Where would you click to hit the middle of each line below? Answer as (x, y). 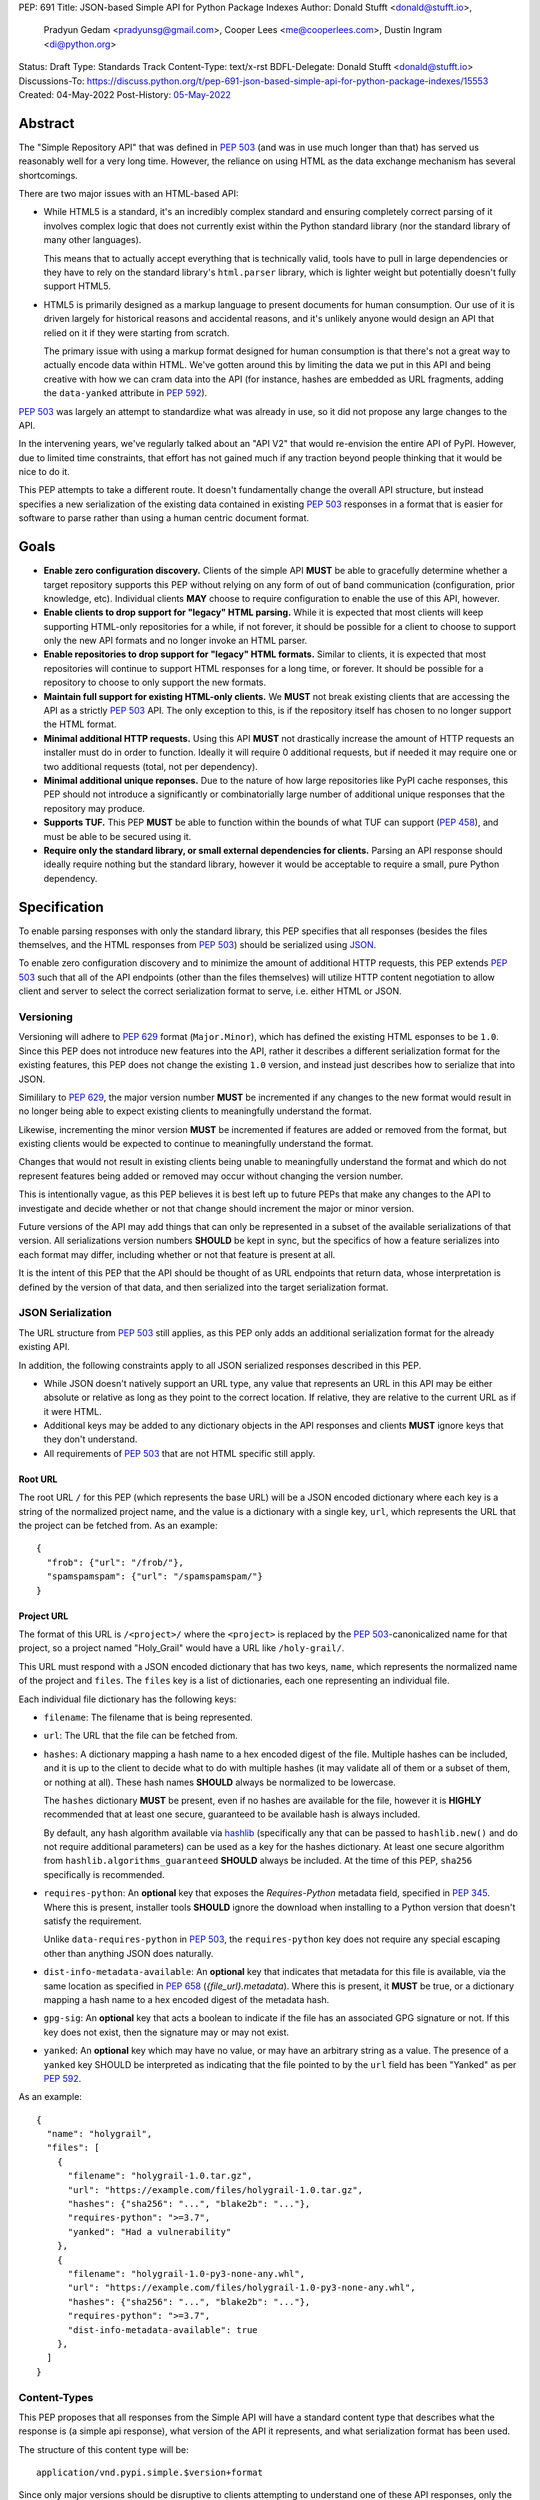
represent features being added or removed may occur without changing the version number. (211, 1176)
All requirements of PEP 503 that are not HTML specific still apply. (179, 1453)
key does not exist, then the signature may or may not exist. (166, 2032)
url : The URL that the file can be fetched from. (141, 1736)
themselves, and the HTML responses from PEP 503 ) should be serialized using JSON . (197, 945)
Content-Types (56, 2397)
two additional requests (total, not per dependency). (151, 766)
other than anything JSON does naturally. (128, 1953)
